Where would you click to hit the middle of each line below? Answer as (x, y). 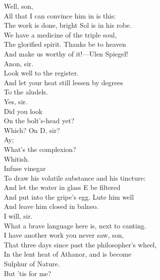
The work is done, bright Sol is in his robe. (68, 25)
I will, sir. (18, 216)
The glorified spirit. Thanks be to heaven (65, 44)
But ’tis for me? (28, 273)
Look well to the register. (41, 73)
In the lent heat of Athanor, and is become (68, 254)
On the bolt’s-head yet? (39, 121)
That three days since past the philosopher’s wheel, (80, 244)
